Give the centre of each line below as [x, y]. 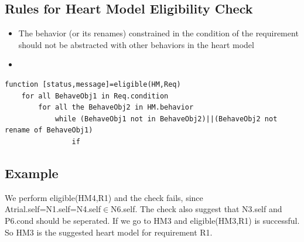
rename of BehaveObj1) [49, 130]
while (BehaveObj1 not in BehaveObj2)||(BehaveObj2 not [166, 119]
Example [32, 173]
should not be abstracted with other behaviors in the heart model [136, 44]
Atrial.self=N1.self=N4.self [53, 209]
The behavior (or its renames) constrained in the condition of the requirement [158, 33]
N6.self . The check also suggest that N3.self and [197, 209]
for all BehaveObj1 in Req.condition [95, 96]
